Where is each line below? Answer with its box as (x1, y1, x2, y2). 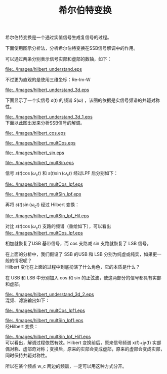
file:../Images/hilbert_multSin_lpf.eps (5, 191, 81, 197)
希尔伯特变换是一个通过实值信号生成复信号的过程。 (5, 34, 112, 41)
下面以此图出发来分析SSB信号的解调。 (5, 120, 85, 126)
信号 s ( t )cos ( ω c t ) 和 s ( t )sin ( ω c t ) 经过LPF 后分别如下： (5, 170, 118, 177)
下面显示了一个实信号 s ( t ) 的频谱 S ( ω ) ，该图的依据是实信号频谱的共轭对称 (5, 97, 160, 103)
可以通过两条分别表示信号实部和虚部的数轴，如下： (5, 56, 112, 62)
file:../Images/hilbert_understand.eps (5, 66, 82, 72)
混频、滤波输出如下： (5, 297, 50, 303)
